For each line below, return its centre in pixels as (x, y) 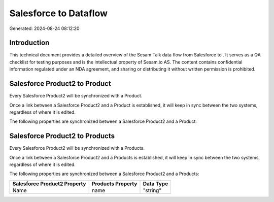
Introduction (29, 43)
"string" (152, 190)
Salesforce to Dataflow (58, 13)
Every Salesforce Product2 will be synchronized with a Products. (77, 148)
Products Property (114, 184)
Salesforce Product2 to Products (62, 136)
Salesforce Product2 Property (49, 184)
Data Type (156, 184)
